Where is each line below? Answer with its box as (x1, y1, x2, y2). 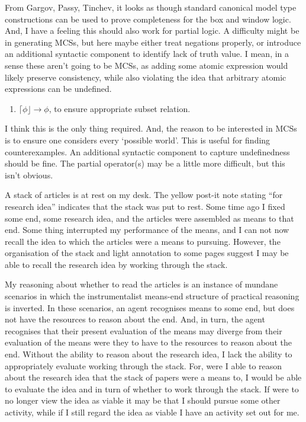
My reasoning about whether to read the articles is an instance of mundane (5, 278, 278, 290)
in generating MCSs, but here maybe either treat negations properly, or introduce (5, 36, 301, 48)
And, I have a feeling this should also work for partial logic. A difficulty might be (5, 24, 299, 37)
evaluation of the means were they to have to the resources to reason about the (5, 336, 292, 349)
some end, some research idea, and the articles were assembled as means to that (5, 212, 294, 224)
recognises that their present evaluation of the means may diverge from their (5, 324, 282, 337)
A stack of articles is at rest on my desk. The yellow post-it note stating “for (5, 188, 283, 201)
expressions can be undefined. (5, 82, 112, 95)
